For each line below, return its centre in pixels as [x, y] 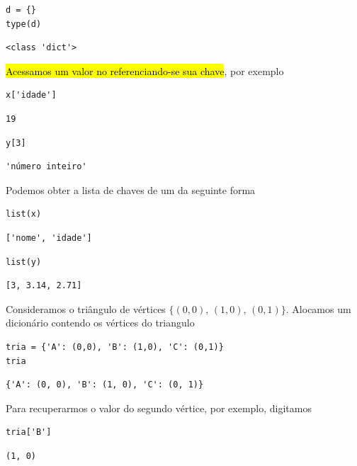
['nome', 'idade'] [49, 238]
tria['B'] [29, 432]
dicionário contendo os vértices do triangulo [100, 323]
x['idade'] [31, 95]
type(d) [24, 24]
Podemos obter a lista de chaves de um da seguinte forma [131, 189]
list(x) [24, 214]
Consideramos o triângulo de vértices [86, 308]
